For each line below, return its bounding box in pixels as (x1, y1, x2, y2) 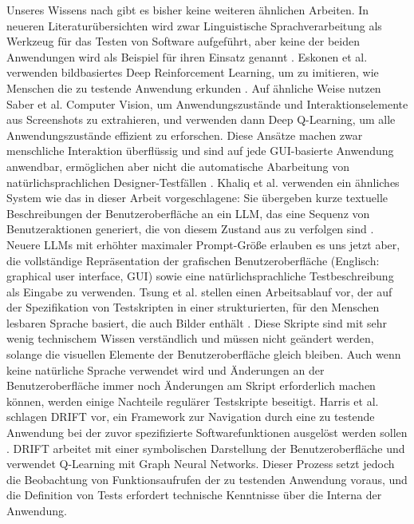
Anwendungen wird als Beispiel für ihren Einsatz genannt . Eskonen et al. (6, 48, 368, 65)
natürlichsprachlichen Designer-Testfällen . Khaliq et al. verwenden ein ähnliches (6, 173, 400, 190)
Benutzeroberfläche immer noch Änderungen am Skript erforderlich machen (6, 377, 376, 394)
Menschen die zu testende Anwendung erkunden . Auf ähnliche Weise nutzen (6, 79, 381, 96)
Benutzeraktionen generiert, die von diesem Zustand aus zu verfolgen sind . (6, 220, 374, 237)
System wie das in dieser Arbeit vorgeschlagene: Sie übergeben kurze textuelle (6, 189, 388, 206)
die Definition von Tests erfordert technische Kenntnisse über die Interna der (6, 486, 382, 503)
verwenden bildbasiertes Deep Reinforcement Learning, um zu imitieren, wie (6, 64, 379, 81)
